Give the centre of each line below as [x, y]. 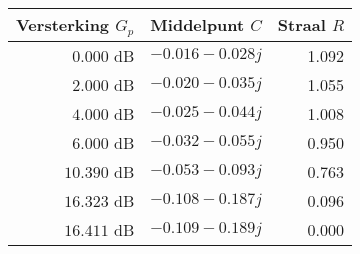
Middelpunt [197, 25]
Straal [301, 25]
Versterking [63, 24]
